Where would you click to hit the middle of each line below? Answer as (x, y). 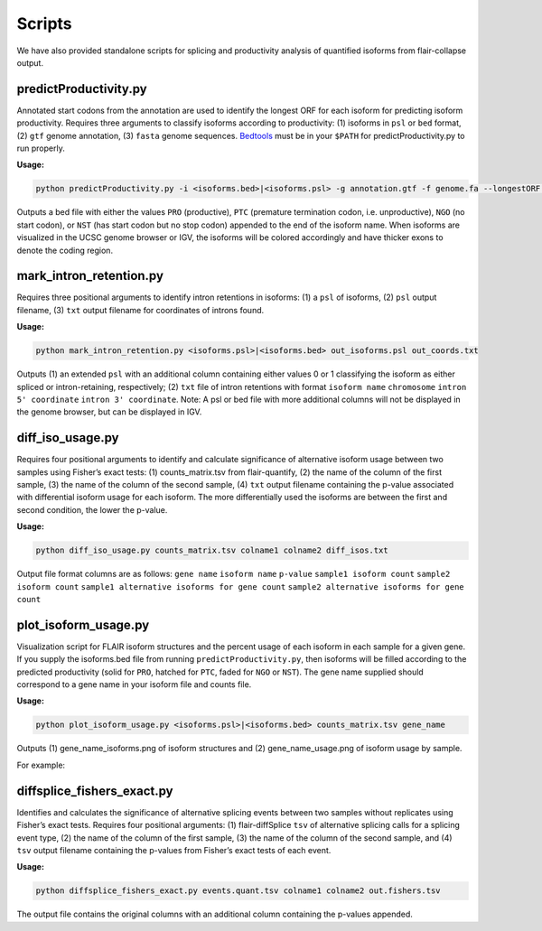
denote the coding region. (65, 250)
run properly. (41, 148)
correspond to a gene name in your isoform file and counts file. (134, 684)
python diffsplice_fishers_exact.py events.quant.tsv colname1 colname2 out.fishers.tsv (238, 891)
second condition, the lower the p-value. (92, 509)
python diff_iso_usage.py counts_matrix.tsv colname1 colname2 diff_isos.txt (212, 550)
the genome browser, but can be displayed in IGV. (109, 412)
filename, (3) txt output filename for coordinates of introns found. (140, 310)
